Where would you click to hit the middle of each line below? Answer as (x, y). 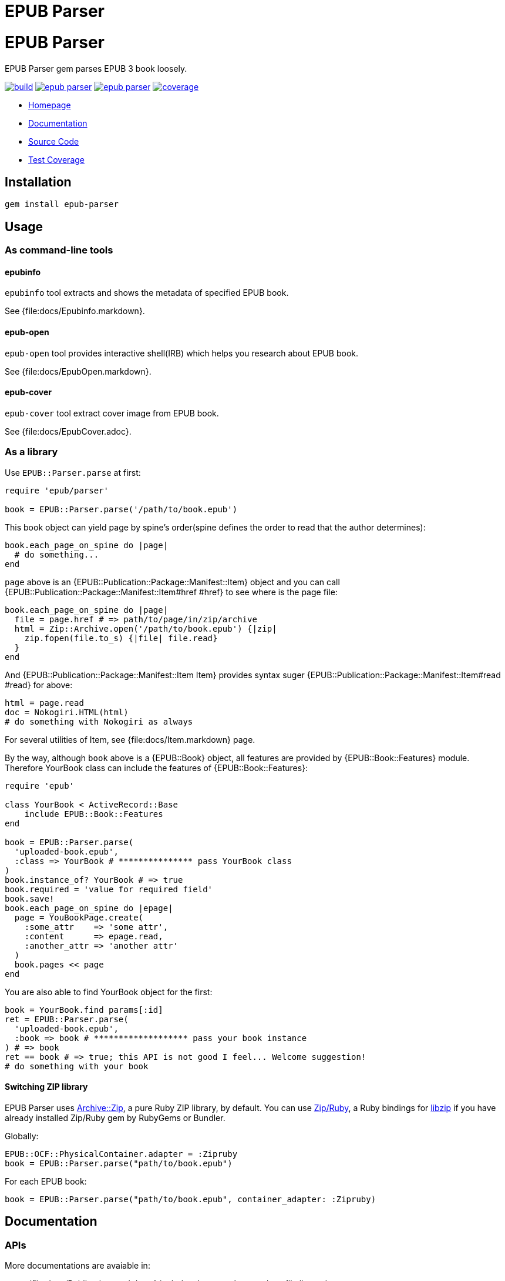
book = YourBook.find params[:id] (84, 1010)
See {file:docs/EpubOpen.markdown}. (78, 371)
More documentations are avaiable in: (78, 1266)
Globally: (22, 1136)
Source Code (54, 141)
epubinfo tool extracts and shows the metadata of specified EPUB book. (147, 293)
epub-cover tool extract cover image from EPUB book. (112, 413)
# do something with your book (77, 1066)
